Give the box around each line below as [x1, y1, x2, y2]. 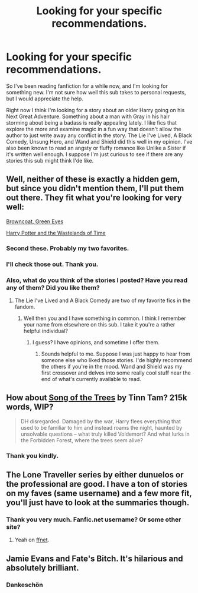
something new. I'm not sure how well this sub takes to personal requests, [6, 88, 186, 96]
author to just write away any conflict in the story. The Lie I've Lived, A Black [6, 132, 192, 139]
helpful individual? [23, 327, 68, 334]
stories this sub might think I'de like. [6, 157, 94, 164]
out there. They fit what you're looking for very [6, 193, 182, 203]
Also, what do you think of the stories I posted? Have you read [6, 276, 188, 284]
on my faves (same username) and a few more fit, [6, 489, 192, 499]
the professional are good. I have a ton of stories [6, 479, 188, 489]
